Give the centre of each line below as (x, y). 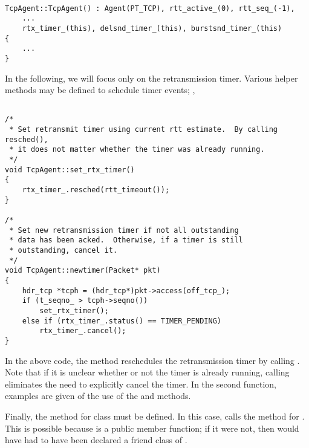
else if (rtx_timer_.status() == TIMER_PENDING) (122, 321)
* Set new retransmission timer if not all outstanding (124, 230)
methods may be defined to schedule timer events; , (100, 90)
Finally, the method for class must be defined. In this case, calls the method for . (155, 416)
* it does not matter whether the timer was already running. (137, 150)
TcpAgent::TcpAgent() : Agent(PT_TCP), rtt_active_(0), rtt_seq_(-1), (150, 8)
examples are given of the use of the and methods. (98, 396)
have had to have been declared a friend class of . (96, 440)
